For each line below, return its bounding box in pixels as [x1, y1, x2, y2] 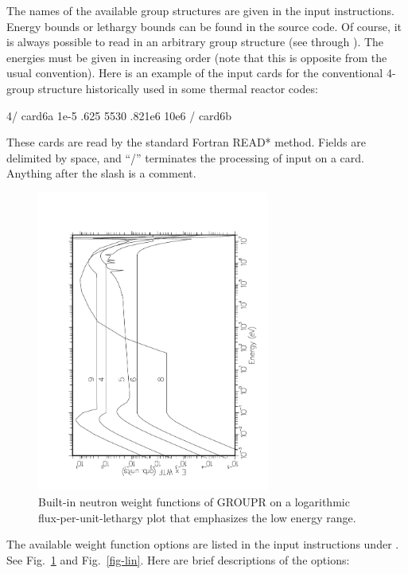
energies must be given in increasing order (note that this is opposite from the [6, 49, 387, 65]
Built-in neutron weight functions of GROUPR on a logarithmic [38, 493, 350, 510]
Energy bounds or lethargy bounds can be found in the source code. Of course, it [6, 18, 402, 34]
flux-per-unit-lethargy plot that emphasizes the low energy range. [38, 509, 356, 525]
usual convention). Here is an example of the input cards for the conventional [6, 64, 383, 81]
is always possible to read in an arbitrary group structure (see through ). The [6, 33, 384, 50]
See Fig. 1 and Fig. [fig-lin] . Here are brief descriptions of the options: [6, 551, 350, 568]
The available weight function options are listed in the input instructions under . [6, 536, 399, 553]
